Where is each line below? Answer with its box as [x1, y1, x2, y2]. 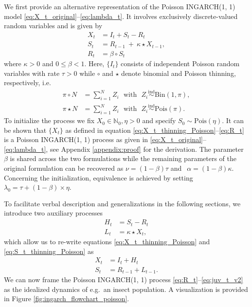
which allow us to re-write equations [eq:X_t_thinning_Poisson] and [4, 236, 210, 247]
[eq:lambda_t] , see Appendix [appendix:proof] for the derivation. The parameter [4, 144, 244, 154]
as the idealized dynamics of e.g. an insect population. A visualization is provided [4, 284, 248, 294]
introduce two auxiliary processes [4, 208, 103, 218]
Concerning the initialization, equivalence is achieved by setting [4, 172, 193, 182]
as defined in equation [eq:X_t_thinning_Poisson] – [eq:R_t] [65, 125, 244, 135]
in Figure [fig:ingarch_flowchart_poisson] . [4, 293, 129, 304]
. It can [222, 115, 244, 126]
